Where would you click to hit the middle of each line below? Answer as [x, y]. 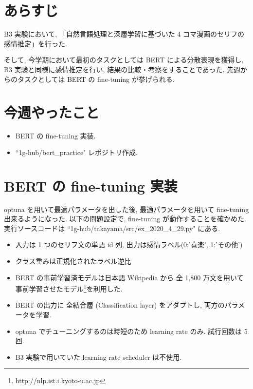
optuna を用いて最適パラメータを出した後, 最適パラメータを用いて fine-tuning [126, 209]
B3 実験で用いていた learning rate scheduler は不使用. [99, 357]
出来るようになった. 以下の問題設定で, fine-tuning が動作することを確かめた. [125, 219]
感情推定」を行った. [36, 43]
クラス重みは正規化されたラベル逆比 [73, 261]
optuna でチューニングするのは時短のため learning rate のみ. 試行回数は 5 [131, 331]
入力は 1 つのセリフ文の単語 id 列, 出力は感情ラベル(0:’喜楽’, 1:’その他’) [129, 244]
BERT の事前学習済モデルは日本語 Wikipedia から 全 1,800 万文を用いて [129, 277]
